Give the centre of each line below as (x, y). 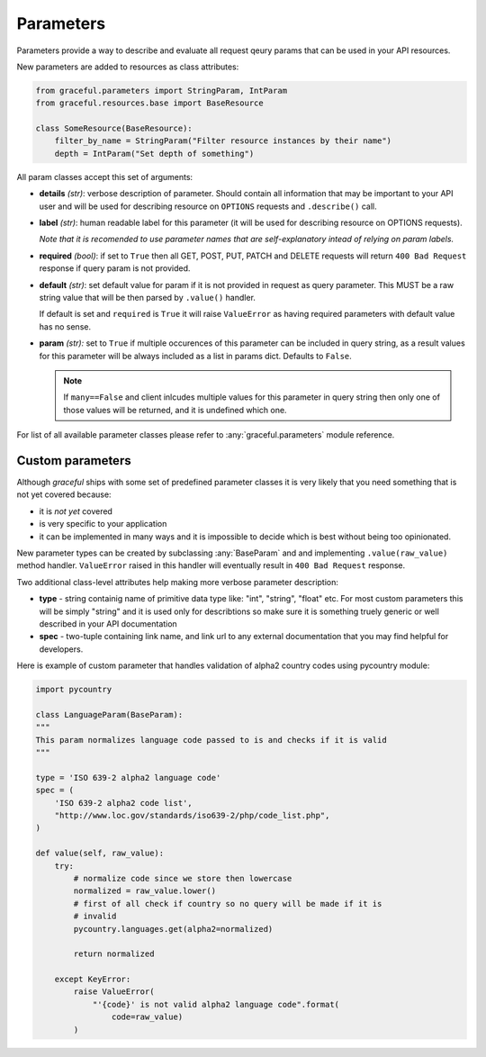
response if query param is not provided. (115, 268)
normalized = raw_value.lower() (144, 891)
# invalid (95, 917)
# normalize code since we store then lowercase (183, 878)
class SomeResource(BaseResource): (114, 129)
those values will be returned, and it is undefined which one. (175, 410)
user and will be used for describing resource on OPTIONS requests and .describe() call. (208, 206)
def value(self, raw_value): (100, 854)
